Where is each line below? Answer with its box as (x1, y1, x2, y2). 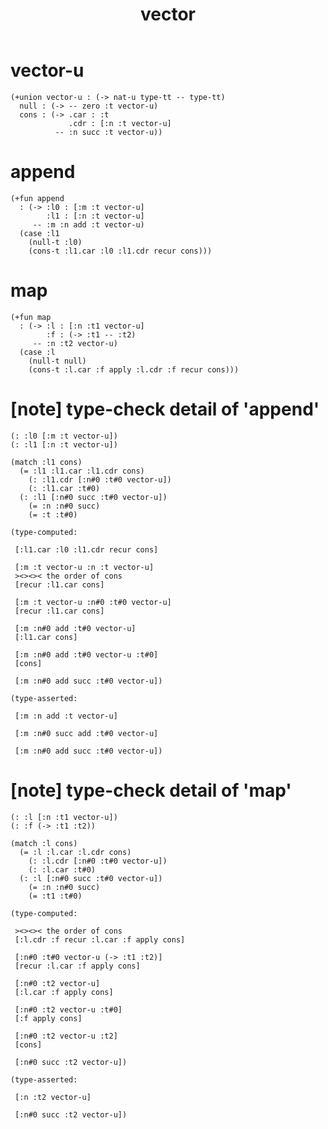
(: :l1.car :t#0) (28, 483, 101, 493)
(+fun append (10, 193, 65, 203)
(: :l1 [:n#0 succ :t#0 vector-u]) (19, 492, 168, 502)
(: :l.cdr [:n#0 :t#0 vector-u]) (28, 856, 168, 866)
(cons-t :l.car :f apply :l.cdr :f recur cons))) (28, 364, 240, 375)
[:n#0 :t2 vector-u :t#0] (14, 1004, 123, 1015)
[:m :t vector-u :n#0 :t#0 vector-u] (14, 597, 172, 607)
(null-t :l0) (28, 237, 83, 247)
